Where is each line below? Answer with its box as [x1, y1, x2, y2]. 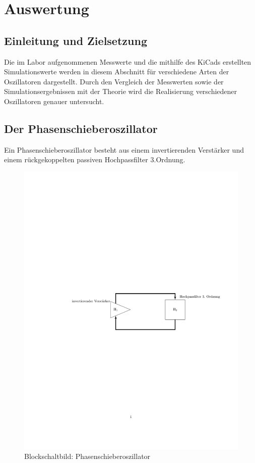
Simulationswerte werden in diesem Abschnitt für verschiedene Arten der [4, 66, 229, 77]
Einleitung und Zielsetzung [4, 32, 147, 48]
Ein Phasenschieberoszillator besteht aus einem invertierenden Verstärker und [4, 144, 244, 155]
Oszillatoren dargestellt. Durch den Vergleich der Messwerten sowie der [4, 76, 224, 86]
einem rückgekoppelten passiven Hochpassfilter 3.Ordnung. [4, 154, 185, 165]
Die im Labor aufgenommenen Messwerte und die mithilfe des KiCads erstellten [4, 56, 251, 67]
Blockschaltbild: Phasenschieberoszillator [24, 451, 151, 461]
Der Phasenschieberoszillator [4, 120, 158, 136]
